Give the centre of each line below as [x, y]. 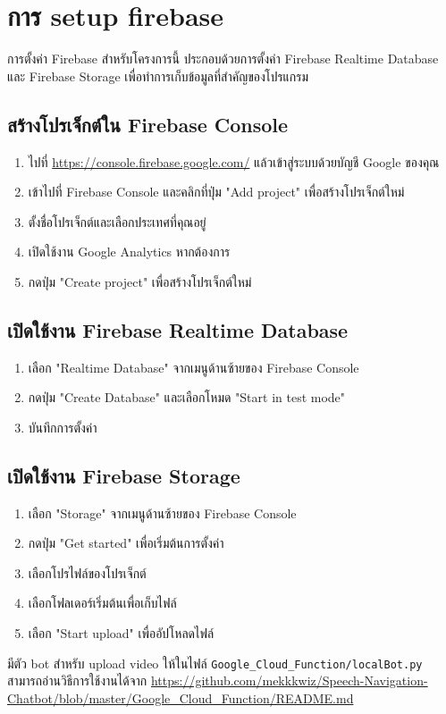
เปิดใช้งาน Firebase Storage [124, 475]
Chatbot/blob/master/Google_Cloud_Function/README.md [181, 697]
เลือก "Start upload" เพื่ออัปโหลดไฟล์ [121, 633]
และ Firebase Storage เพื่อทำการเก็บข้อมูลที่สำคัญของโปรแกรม [158, 76]
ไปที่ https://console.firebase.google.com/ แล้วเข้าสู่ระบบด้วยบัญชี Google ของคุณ [234, 161]
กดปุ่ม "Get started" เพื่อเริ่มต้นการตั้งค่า [126, 543]
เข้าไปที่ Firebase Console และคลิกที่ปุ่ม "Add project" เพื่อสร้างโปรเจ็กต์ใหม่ [216, 192]
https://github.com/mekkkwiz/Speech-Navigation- [289, 680]
